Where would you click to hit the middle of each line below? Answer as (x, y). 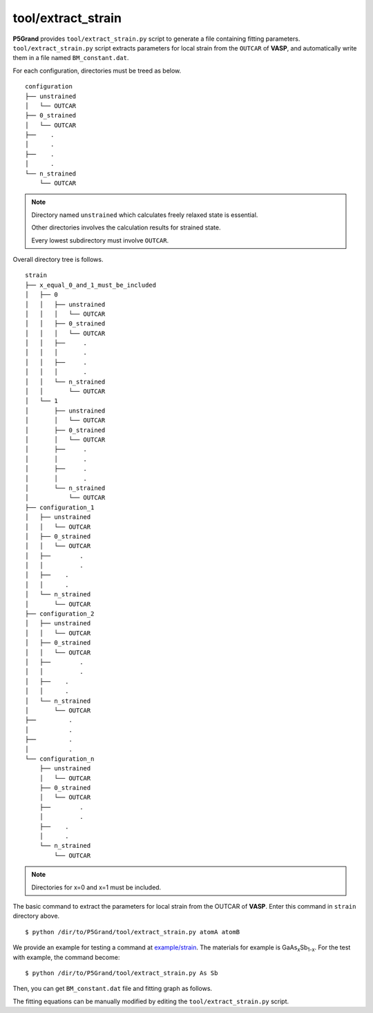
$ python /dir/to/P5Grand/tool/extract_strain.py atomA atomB (133, 932)
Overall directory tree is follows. (58, 259)
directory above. (36, 916)
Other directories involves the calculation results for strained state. (126, 227)
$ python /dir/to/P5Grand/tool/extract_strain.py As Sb (122, 973)
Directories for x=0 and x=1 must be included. (96, 887)
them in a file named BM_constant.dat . (71, 58)
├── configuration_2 (60, 614)
